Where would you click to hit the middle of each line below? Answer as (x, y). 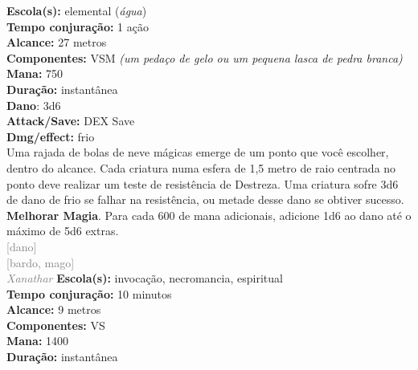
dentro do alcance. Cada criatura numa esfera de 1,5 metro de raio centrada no (201, 167)
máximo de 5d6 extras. (63, 231)
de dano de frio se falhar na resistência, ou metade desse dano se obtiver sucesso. (205, 199)
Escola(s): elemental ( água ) (77, 10)
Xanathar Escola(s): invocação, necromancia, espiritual (145, 278)
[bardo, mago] (41, 262)
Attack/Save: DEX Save (71, 121)
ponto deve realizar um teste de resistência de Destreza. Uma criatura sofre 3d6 (203, 183)
